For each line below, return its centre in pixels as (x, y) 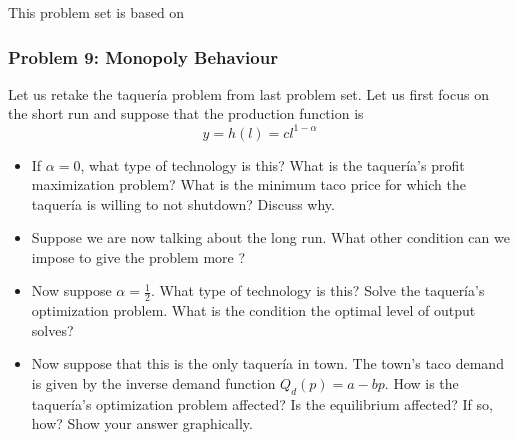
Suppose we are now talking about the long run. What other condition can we (270, 237)
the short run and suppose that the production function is (186, 113)
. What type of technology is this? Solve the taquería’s (317, 290)
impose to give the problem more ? (138, 256)
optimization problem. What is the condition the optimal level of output (253, 310)
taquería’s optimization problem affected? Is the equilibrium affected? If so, (262, 403)
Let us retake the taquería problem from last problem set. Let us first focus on (248, 93)
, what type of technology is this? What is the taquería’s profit (272, 164)
